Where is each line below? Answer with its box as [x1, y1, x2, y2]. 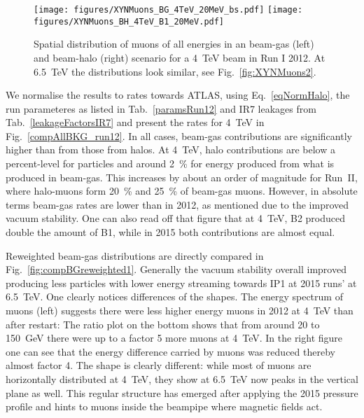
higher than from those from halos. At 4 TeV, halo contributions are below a [6, 142, 336, 157]
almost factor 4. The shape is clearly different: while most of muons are [6, 358, 311, 372]
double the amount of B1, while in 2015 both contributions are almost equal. [6, 225, 335, 239]
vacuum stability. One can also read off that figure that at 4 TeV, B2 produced [6, 211, 346, 225]
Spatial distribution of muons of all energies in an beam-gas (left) [34, 36, 314, 51]
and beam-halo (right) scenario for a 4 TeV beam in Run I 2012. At [34, 50, 325, 64]
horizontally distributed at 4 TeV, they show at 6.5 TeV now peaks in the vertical [6, 371, 358, 386]
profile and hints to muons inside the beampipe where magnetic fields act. [6, 399, 323, 414]
